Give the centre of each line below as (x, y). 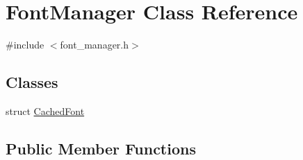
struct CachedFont (45, 110)
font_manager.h (95, 45)
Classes (32, 82)
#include (25, 45)
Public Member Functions (101, 148)
